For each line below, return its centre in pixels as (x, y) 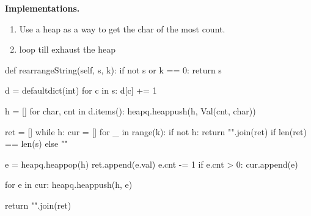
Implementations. (42, 8)
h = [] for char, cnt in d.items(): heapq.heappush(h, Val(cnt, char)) (130, 110)
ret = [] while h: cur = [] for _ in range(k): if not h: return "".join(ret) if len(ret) (156, 131)
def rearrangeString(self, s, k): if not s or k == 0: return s (113, 69)
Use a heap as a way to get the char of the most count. (122, 28)
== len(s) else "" (36, 143)
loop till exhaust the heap (68, 49)
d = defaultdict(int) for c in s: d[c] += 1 (81, 90)
